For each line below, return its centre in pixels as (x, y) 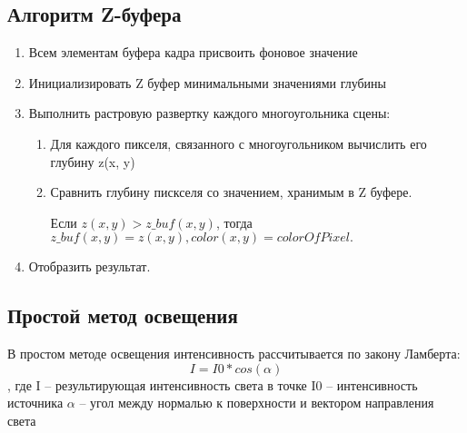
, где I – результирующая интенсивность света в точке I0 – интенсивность (213, 384)
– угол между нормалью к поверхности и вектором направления (257, 403)
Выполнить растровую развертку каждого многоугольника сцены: (209, 113)
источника (35, 403)
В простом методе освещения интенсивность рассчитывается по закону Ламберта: (234, 354)
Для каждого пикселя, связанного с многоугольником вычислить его (238, 143)
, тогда (234, 222)
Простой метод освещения (123, 315)
